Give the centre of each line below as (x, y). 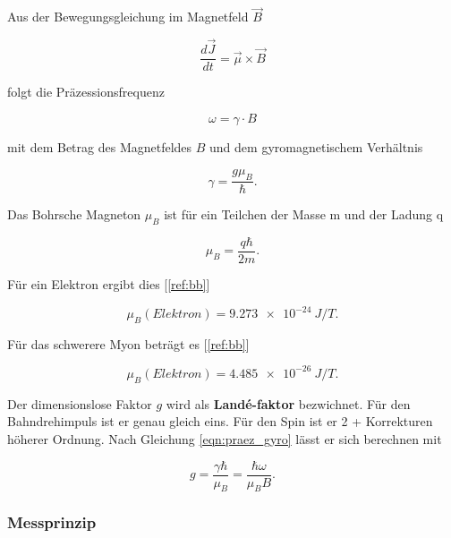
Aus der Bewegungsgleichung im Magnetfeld (128, 17)
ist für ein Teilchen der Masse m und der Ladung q (304, 214)
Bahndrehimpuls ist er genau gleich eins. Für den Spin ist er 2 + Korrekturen (220, 421)
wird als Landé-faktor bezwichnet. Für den (288, 403)
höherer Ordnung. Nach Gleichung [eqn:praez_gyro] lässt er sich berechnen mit (225, 438)
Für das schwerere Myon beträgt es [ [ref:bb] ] (128, 343)
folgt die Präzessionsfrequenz (86, 92)
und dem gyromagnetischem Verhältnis (316, 146)
